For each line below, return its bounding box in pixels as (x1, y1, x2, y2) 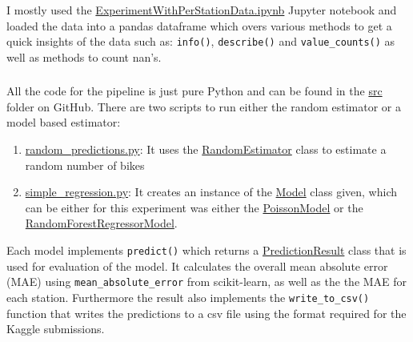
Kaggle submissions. (6, 320, 105, 337)
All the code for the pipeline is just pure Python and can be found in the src (6, 82, 383, 99)
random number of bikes (25, 156, 145, 173)
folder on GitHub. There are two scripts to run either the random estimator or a (6, 98, 402, 115)
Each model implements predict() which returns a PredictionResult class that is (6, 242, 407, 259)
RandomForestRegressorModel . (25, 215, 178, 231)
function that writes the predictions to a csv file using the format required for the (6, 304, 407, 321)
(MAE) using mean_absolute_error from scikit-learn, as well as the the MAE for (6, 273, 407, 290)
